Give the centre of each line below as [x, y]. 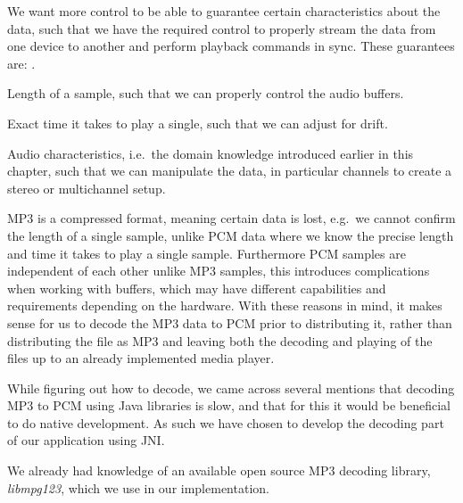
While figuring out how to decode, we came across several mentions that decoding [231, 388]
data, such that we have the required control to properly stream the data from [222, 28]
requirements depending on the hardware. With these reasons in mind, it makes [225, 305]
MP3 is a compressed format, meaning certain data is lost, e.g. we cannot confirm [231, 218]
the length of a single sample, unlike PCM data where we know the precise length [231, 235]
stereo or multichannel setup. [87, 188]
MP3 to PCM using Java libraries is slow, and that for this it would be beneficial [229, 405]
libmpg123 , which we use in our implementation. [138, 487]
